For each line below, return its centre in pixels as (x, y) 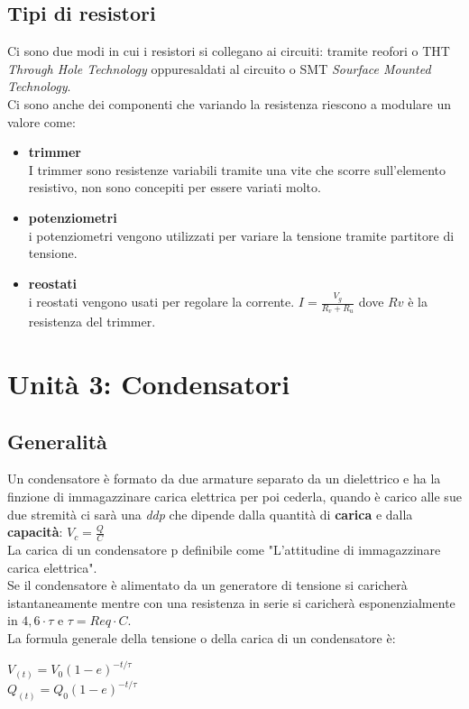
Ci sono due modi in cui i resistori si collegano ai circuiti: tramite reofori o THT (229, 51)
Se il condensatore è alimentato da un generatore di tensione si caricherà (207, 585)
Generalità (57, 441)
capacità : (35, 532)
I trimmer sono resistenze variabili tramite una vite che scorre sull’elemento (237, 169)
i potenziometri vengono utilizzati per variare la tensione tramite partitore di (241, 235)
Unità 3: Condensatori (149, 384)
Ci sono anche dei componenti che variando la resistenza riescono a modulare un (229, 103)
